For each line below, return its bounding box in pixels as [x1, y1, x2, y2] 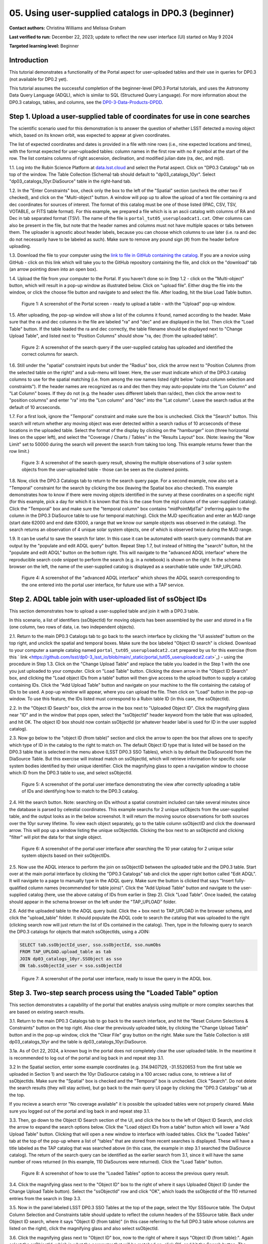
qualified [9, 885, 27, 891]
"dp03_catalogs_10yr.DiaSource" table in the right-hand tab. [9, 178, 132, 184]
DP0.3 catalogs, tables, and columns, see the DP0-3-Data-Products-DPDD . [9, 99, 163, 105]
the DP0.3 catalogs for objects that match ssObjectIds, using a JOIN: [9, 929, 150, 935]
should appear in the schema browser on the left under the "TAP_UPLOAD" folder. [9, 899, 177, 905]
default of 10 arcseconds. [9, 404, 62, 410]
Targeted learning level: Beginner [9, 43, 79, 49]
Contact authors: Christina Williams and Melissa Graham [9, 25, 126, 31]
